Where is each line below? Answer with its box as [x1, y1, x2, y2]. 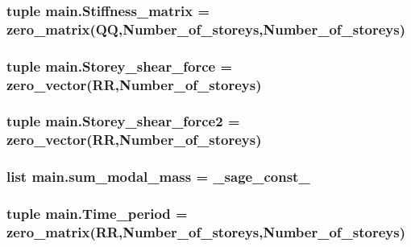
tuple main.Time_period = [6, 204, 188, 224]
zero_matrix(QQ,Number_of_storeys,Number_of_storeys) [6, 19, 406, 39]
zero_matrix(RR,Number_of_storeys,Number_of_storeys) [6, 221, 405, 241]
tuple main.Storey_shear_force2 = [6, 111, 240, 131]
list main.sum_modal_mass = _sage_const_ [6, 167, 310, 187]
